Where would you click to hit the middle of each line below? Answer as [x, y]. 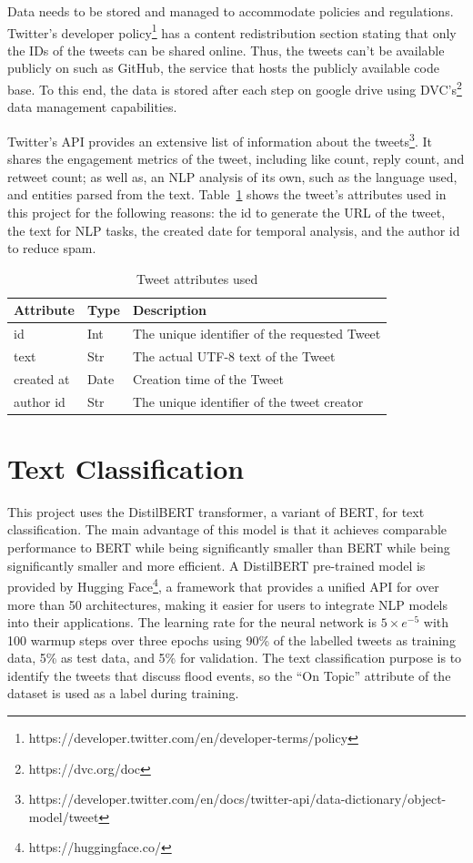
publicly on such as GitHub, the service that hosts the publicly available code [223, 68]
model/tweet [64, 816]
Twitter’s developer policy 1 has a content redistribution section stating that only [232, 31]
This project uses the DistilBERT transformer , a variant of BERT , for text [216, 511]
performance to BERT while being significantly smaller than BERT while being [229, 548]
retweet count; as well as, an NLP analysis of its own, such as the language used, [232, 176]
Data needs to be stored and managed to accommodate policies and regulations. [231, 11]
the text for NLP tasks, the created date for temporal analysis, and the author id [234, 230]
